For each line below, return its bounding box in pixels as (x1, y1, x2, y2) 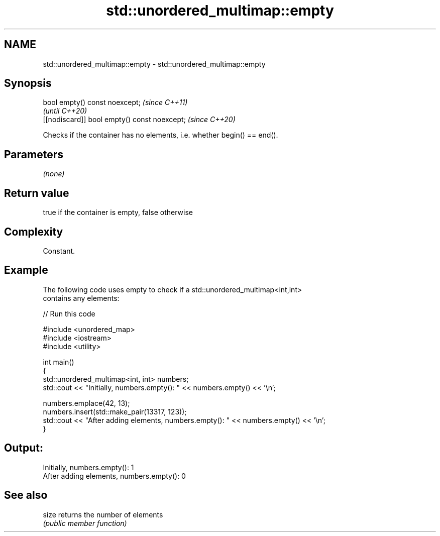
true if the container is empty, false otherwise (43, 208, 193, 217)
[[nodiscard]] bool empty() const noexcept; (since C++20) (43, 115, 236, 124)
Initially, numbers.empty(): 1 (43, 463, 134, 472)
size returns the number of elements (43, 510, 163, 519)
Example (4, 264, 48, 277)
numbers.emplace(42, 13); (43, 398, 130, 407)
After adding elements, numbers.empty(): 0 (43, 471, 186, 480)
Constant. (43, 246, 75, 255)
